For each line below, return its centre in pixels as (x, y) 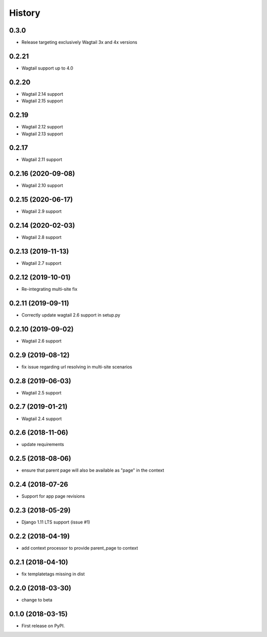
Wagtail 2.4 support (42, 418)
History (25, 13)
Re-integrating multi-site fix (49, 289)
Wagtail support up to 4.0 (47, 68)
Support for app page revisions (53, 496)
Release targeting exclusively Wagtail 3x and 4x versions (79, 42)
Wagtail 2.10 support (42, 186)
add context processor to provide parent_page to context (80, 548)
